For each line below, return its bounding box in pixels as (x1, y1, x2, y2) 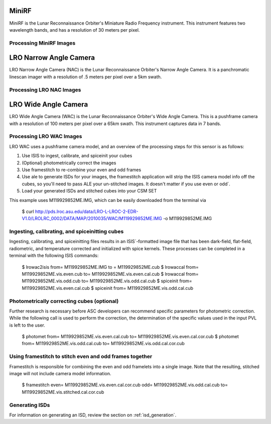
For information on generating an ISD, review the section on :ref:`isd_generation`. (9, 412, 177, 418)
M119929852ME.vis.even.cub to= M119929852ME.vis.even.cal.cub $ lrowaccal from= (22, 271, 199, 277)
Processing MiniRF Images (9, 39, 76, 46)
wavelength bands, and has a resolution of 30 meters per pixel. (9, 27, 140, 33)
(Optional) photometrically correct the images (22, 160, 116, 166)
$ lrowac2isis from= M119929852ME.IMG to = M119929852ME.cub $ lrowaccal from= (22, 264, 199, 270)
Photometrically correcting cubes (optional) (9, 297, 119, 304)
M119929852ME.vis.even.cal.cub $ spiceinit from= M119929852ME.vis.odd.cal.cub (22, 285, 193, 291)
